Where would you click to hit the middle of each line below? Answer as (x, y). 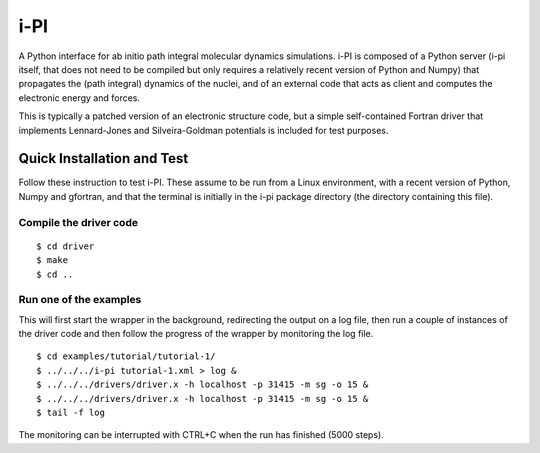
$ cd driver (65, 246)
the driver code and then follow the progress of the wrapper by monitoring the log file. (196, 334)
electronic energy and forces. (79, 97)
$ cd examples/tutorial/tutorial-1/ (126, 356)
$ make (52, 260)
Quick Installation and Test (103, 158)
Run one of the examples (80, 300)
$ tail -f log (70, 413)
